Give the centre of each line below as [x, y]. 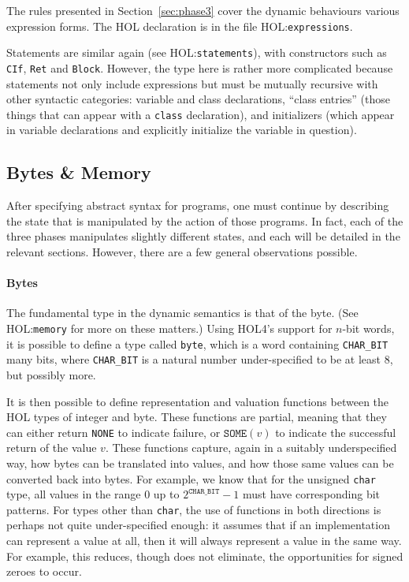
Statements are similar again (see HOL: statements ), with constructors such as [197, 52]
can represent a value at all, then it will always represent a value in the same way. [204, 541]
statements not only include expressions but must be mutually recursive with [192, 83]
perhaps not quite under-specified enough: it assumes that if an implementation [198, 525]
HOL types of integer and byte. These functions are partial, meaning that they [197, 417]
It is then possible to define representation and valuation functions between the [198, 401]
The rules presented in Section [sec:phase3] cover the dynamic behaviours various [203, 10]
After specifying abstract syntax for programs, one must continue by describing [198, 205]
